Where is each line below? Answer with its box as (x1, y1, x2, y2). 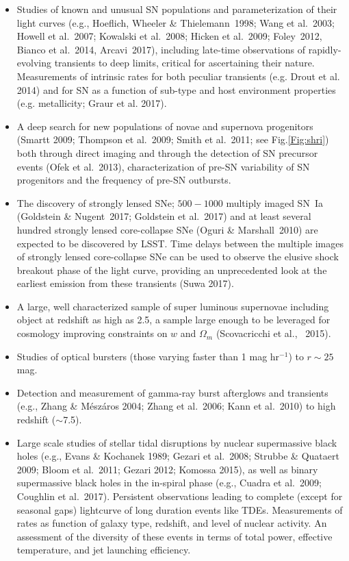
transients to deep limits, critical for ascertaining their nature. (54, 55, 315, 70)
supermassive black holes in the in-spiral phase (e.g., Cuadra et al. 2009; (16, 475, 322, 490)
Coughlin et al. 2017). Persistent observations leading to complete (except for (16, 489, 343, 503)
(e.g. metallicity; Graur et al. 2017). (16, 96, 167, 110)
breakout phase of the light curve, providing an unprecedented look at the (16, 262, 327, 277)
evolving (16, 55, 51, 70)
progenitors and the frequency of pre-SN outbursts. (16, 173, 231, 187)
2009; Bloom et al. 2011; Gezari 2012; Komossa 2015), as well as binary (16, 462, 318, 476)
